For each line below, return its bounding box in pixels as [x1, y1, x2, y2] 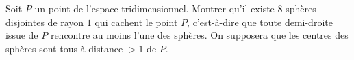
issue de [5, 28, 38, 42]
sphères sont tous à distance [5, 41, 123, 55]
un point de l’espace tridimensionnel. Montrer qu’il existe [34, 1, 275, 15]
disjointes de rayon [5, 14, 84, 29]
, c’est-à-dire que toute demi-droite [187, 14, 333, 29]
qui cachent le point [94, 14, 178, 29]
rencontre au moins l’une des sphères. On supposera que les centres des [50, 28, 349, 42]
